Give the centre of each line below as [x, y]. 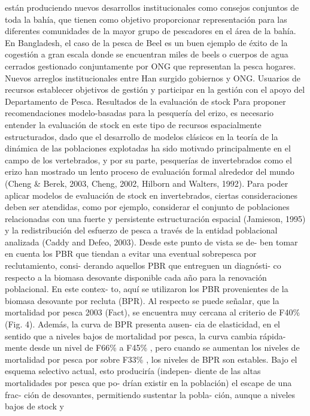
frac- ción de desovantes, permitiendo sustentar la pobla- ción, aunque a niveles [150, 394]
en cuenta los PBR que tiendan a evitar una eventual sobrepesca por [131, 253]
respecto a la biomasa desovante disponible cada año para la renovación [136, 277]
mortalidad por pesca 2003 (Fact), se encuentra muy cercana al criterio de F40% [153, 312]
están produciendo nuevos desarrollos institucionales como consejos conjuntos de [152, 7]
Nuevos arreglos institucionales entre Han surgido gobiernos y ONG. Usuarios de [153, 78]
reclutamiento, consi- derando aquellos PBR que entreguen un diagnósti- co [143, 265]
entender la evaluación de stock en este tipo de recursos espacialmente [133, 124]
